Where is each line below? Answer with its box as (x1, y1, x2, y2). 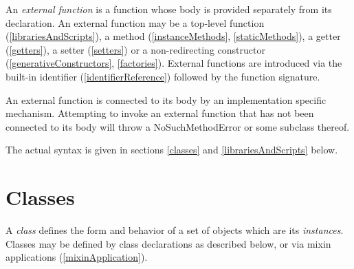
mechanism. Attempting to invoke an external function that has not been (5, 106, 314, 120)
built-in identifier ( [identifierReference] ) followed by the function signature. (5, 69, 320, 83)
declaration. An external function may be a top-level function (5, 15, 265, 30)
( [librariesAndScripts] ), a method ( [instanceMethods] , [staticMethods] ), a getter (5, 29, 341, 43)
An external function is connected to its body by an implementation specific (5, 92, 327, 107)
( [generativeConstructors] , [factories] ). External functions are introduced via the (5, 56, 342, 70)
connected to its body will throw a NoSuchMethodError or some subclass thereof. (5, 119, 350, 133)
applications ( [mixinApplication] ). (5, 250, 148, 264)
